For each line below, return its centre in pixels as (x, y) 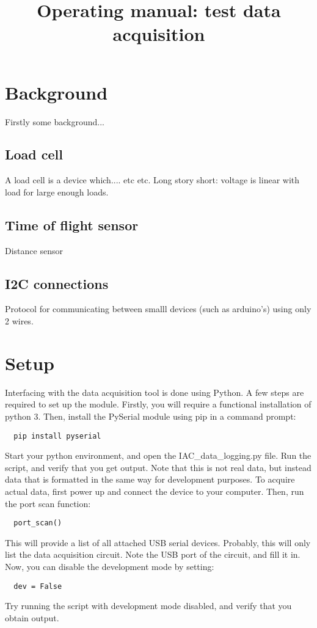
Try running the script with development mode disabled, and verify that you (148, 606)
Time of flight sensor (72, 225)
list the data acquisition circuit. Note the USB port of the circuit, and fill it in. (153, 554)
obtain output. (32, 617)
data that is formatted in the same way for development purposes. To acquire (150, 479)
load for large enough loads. (57, 192)
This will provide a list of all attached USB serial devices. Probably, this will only (158, 542)
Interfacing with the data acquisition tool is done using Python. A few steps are (155, 392)
